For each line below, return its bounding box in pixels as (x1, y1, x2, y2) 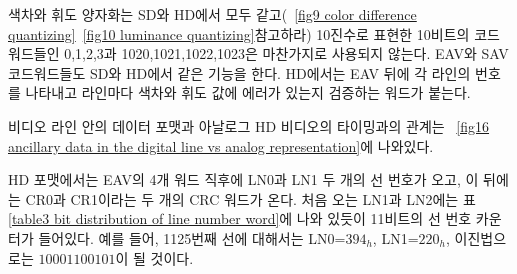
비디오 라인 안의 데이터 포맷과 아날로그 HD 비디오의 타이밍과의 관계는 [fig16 (8, 115, 490, 136)
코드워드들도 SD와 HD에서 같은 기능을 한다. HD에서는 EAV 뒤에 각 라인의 (8, 62, 471, 83)
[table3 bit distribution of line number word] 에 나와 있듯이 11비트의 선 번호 (8, 208, 472, 229)
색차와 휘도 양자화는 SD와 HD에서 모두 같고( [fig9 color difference (8, 4, 417, 24)
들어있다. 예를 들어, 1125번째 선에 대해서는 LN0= (38, 227, 346, 248)
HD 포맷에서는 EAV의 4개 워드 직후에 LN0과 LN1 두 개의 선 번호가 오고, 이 (8, 169, 479, 190)
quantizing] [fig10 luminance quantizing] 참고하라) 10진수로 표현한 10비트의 (8, 23, 470, 44)
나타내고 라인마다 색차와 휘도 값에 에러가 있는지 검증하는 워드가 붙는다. (25, 82, 471, 103)
